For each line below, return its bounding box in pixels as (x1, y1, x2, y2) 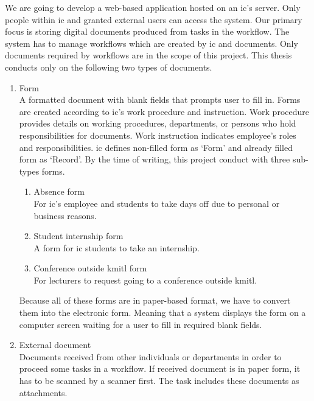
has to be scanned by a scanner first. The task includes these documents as (19, 374, 299, 387)
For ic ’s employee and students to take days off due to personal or (33, 197, 280, 209)
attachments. (19, 386, 68, 399)
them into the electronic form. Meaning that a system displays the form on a (19, 306, 306, 319)
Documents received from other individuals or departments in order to (19, 350, 282, 363)
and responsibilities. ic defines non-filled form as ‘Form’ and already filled (19, 141, 293, 153)
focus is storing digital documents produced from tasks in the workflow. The (5, 25, 290, 38)
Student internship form (33, 229, 124, 242)
